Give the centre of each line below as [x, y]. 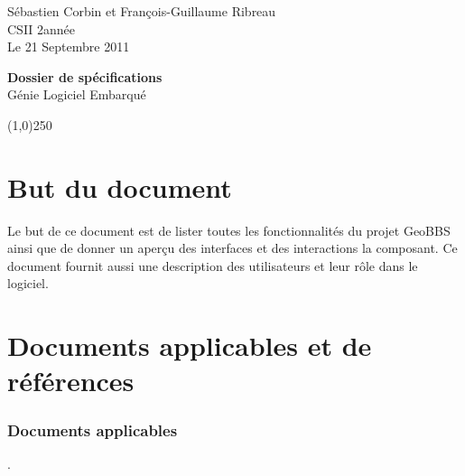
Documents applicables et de [190, 345]
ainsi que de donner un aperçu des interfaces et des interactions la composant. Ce [232, 248]
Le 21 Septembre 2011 [69, 47]
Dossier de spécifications [85, 76]
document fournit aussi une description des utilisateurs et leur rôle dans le [213, 265]
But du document [120, 187]
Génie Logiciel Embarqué [77, 94]
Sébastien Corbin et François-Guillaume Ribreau [142, 11]
